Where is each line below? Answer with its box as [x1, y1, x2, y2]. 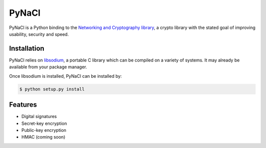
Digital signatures [21, 114, 57, 119]
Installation [9, 44, 44, 53]
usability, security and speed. [9, 31, 69, 37]
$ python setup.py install [19, 86, 85, 92]
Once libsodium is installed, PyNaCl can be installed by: [9, 73, 122, 79]
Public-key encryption [21, 127, 66, 133]
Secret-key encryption [21, 120, 67, 126]
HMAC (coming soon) [21, 134, 66, 140]
